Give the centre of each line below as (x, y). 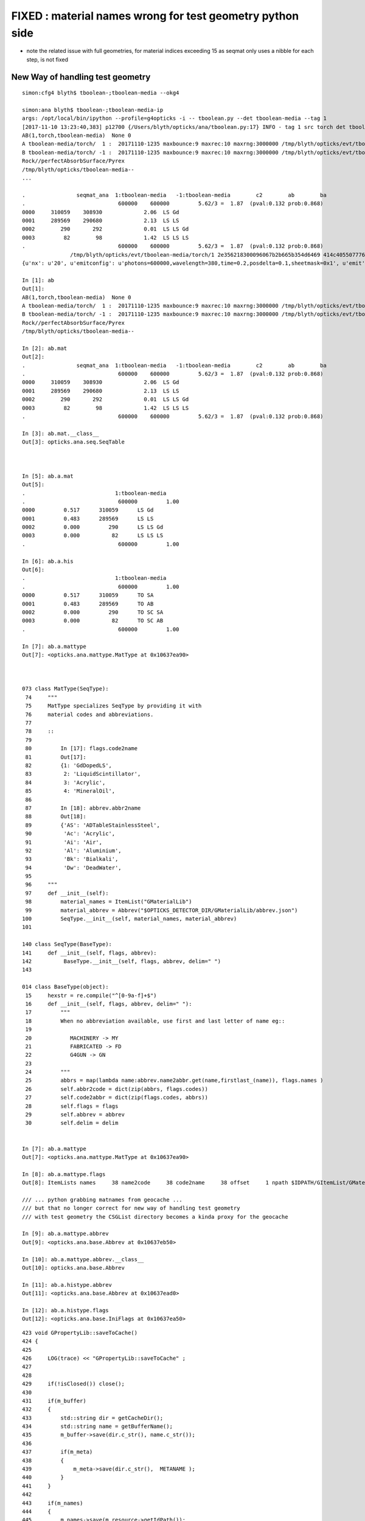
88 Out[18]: (56, 816)
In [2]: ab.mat (45, 348)
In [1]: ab (38, 280)
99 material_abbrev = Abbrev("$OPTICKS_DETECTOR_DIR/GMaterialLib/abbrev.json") (162, 910)
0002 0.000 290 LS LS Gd (93, 527)
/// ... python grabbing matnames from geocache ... (102, 1199)
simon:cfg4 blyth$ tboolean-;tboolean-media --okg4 (101, 93)
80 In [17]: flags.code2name (82, 749)
